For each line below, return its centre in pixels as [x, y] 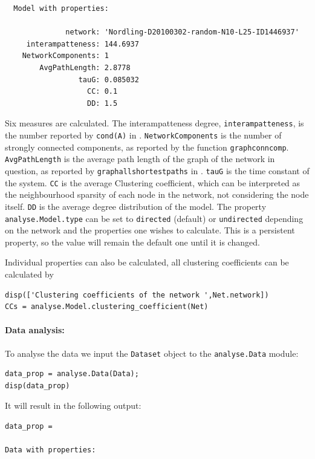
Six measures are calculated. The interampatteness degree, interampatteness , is [154, 123]
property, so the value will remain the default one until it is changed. [132, 242]
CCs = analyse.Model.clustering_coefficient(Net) [107, 307]
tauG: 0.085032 [109, 80]
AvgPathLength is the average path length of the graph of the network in [140, 159]
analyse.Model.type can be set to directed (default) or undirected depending [154, 218]
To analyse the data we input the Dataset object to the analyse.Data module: [152, 353]
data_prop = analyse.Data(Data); [72, 374]
